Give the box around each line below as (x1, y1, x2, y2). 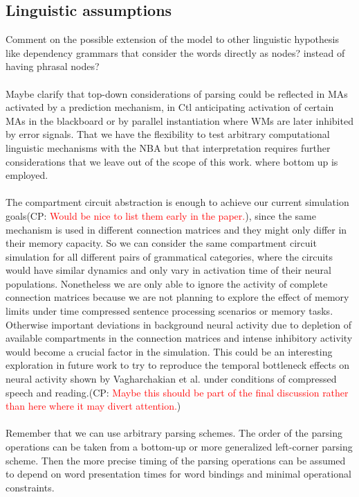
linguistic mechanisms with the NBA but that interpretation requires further (6, 140, 331, 155)
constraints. (6, 480, 55, 494)
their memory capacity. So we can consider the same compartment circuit (6, 236, 317, 250)
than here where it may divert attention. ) (6, 399, 181, 413)
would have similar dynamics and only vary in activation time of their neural (6, 263, 331, 277)
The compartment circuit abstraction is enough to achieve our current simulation (6, 195, 349, 209)
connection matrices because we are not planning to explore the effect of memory (6, 290, 349, 304)
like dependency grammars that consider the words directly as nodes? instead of (6, 45, 345, 60)
